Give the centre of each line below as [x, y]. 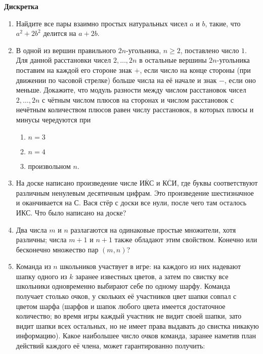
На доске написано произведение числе [77, 183]
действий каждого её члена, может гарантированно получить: [111, 346]
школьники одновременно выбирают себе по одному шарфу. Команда [123, 286]
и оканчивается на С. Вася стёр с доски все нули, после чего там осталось [131, 203]
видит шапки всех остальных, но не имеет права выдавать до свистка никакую [137, 325]
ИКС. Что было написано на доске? [71, 212]
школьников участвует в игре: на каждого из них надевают [150, 266]
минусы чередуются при [53, 119]
